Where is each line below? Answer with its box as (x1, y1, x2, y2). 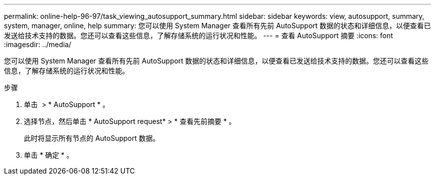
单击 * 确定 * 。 (24, 151, 73, 159)
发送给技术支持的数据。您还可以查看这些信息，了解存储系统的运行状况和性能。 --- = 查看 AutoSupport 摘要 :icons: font (4, 31, 393, 40)
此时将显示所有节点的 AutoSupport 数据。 (24, 134, 160, 142)
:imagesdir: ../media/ (4, 40, 72, 49)
